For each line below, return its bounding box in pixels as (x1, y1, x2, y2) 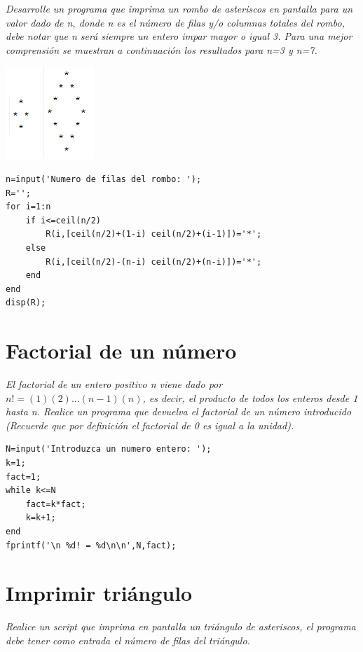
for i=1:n (6, 202, 51, 212)
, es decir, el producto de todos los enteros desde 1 (142, 390, 358, 405)
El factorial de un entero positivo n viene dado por (6, 377, 223, 391)
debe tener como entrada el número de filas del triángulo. (6, 632, 250, 647)
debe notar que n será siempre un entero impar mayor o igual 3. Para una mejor (6, 29, 352, 43)
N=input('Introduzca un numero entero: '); (6, 444, 212, 455)
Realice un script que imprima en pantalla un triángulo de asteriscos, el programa (6, 619, 356, 634)
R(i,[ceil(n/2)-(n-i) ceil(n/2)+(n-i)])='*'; (46, 256, 262, 267)
